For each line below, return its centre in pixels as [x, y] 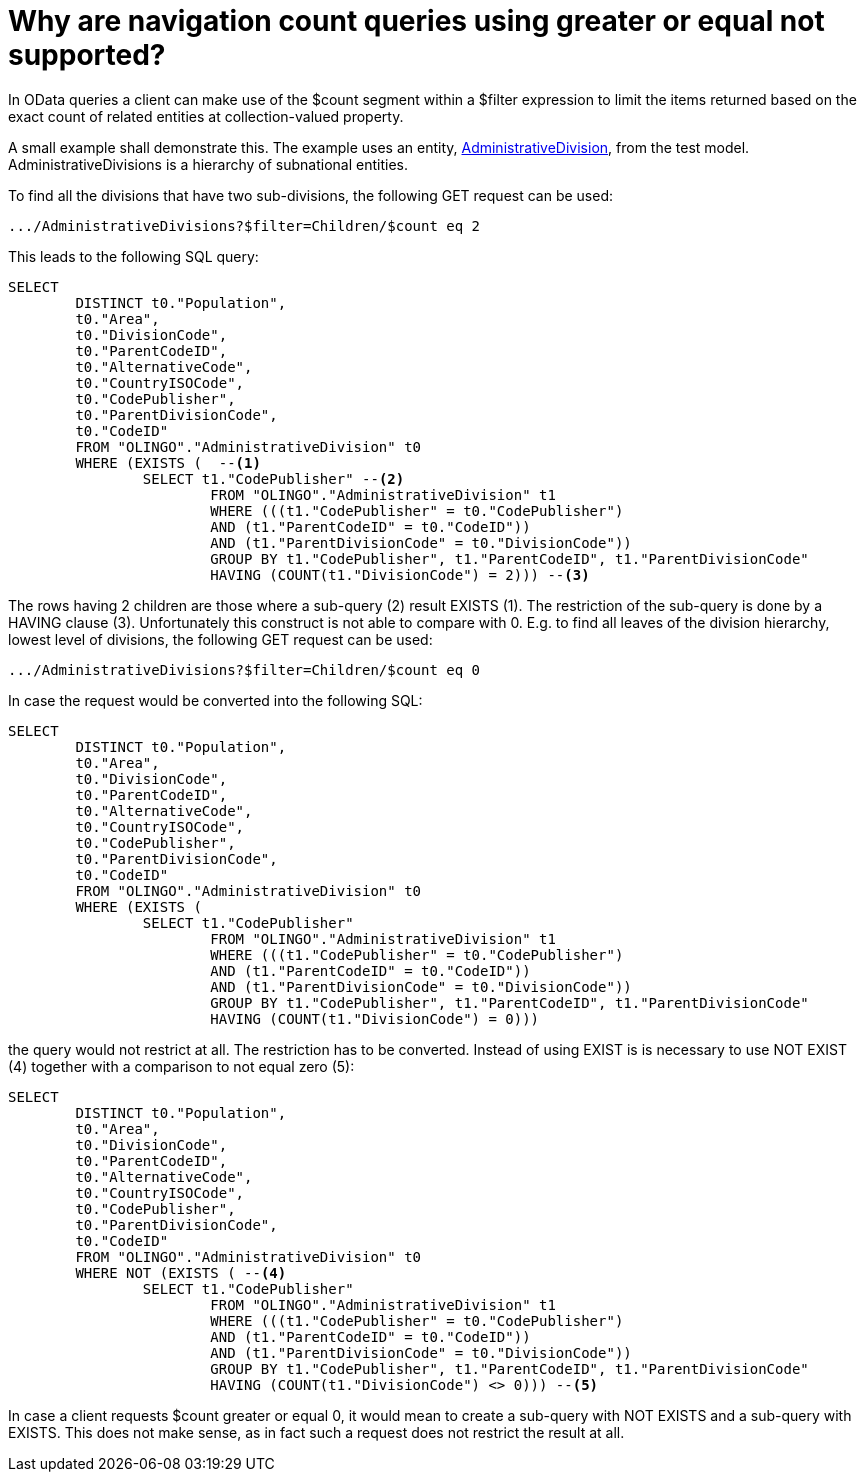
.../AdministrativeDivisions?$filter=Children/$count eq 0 [244, 669]
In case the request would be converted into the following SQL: [215, 700]
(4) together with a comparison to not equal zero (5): [181, 1066]
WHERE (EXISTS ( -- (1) [168, 462]
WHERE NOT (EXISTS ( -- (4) [181, 1272]
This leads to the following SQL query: [133, 256]
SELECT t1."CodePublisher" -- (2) [273, 478]
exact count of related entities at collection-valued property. [206, 116]
